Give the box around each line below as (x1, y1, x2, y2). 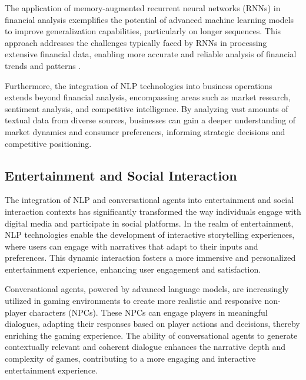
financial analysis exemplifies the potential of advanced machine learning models (5, 13, 294, 25)
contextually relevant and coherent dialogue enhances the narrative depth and (5, 340, 286, 353)
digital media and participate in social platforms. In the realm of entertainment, (5, 217, 294, 229)
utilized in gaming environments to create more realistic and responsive (5, 294, 262, 307)
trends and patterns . (5, 59, 81, 71)
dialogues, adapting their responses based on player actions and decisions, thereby (5, 317, 300, 330)
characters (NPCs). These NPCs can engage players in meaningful (29, 306, 268, 318)
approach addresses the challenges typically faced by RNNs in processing (5, 36, 267, 48)
